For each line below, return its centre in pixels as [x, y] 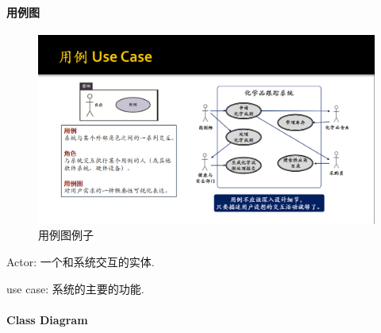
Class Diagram [47, 319]
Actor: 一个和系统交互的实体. [81, 262]
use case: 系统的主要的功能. [75, 288]
